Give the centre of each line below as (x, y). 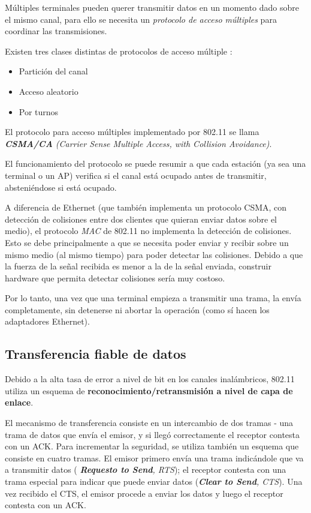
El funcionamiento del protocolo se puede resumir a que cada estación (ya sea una (155, 163)
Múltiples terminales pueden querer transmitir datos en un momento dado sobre (152, 7)
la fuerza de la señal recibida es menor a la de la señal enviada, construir (138, 266)
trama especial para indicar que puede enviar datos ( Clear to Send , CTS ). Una (154, 481)
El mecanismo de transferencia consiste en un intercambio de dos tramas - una (149, 423)
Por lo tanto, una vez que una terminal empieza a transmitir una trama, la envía (153, 298)
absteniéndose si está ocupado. (61, 187)
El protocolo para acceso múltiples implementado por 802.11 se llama (132, 132)
